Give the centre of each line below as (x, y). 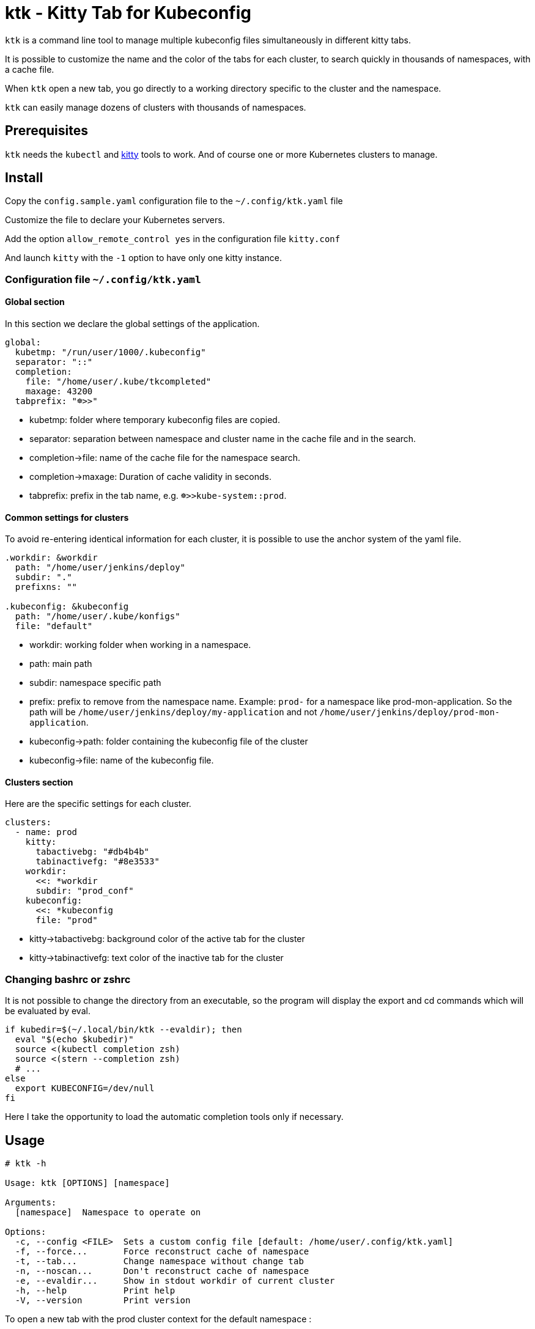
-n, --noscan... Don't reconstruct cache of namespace (162, 1271)
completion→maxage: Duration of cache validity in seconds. (150, 477)
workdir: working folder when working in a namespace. (140, 645)
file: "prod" (67, 920)
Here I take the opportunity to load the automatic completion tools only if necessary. (174, 1117)
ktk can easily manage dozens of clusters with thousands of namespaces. (156, 107)
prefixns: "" (46, 587)
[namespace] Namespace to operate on (108, 1213)
